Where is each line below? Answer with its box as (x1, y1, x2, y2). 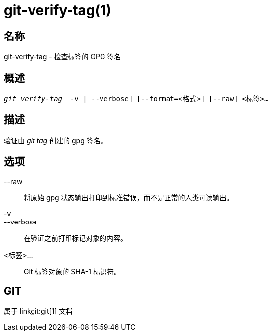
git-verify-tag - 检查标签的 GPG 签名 (4, 52, 121, 61)
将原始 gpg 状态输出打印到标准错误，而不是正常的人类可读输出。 (24, 193, 234, 202)
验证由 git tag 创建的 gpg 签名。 (4, 136, 107, 145)
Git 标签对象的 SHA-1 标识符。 (24, 267, 121, 276)
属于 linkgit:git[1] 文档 (4, 306, 73, 315)
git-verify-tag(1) (4, 2, 111, 19)
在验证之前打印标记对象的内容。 (24, 233, 127, 242)
